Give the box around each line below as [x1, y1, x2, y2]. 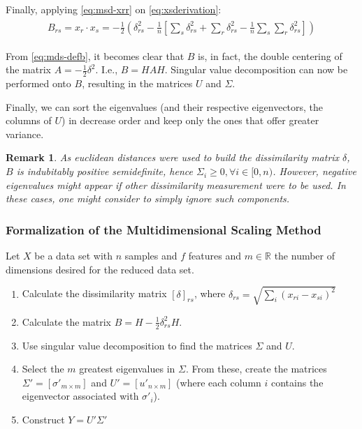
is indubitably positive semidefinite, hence [16, 164, 193, 179]
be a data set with [34, 248, 113, 263]
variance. [6, 126, 44, 141]
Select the [22, 361, 64, 376]
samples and [124, 248, 178, 263]
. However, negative [273, 164, 356, 179]
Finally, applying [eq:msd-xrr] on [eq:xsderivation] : [6, 2, 222, 16]
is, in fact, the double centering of [198, 48, 342, 63]
